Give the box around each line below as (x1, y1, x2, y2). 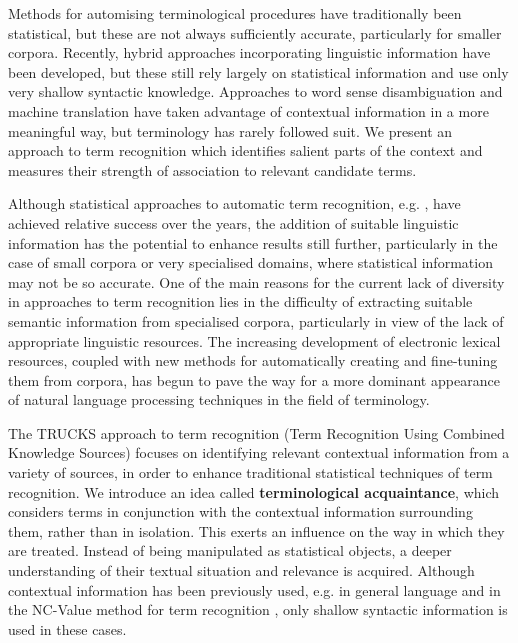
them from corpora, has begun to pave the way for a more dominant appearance (8, 369, 500, 390)
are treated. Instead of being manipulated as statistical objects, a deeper (8, 540, 452, 561)
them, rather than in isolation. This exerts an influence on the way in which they (8, 520, 505, 541)
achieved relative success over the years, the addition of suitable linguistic (8, 212, 459, 233)
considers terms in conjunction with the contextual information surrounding (8, 501, 473, 522)
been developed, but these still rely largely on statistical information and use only (8, 61, 509, 82)
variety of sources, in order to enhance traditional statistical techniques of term (8, 462, 493, 483)
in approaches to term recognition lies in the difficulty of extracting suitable (8, 291, 473, 312)
